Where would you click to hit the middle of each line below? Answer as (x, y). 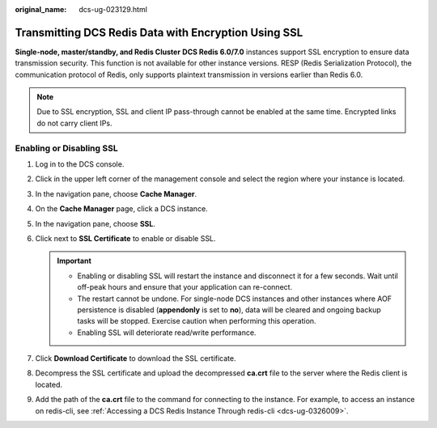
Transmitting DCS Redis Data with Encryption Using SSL (159, 32)
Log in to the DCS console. (80, 164)
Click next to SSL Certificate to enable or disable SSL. (125, 238)
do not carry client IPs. (74, 123)
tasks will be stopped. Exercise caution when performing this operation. (197, 321)
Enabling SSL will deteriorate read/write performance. (167, 333)
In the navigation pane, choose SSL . (95, 223)
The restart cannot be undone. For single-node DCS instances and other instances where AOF (235, 299)
